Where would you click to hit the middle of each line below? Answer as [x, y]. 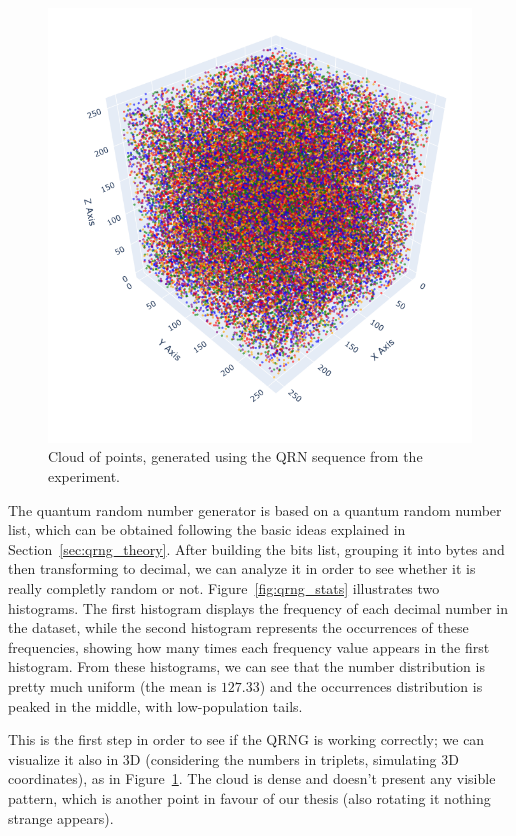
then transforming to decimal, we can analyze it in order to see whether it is [242, 568]
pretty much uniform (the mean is [112, 685]
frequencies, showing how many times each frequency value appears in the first [249, 646]
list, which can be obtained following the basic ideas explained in [207, 529]
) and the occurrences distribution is [371, 685]
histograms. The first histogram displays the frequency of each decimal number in [258, 607]
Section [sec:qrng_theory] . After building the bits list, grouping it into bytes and [256, 548]
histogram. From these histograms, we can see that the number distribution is [246, 666]
